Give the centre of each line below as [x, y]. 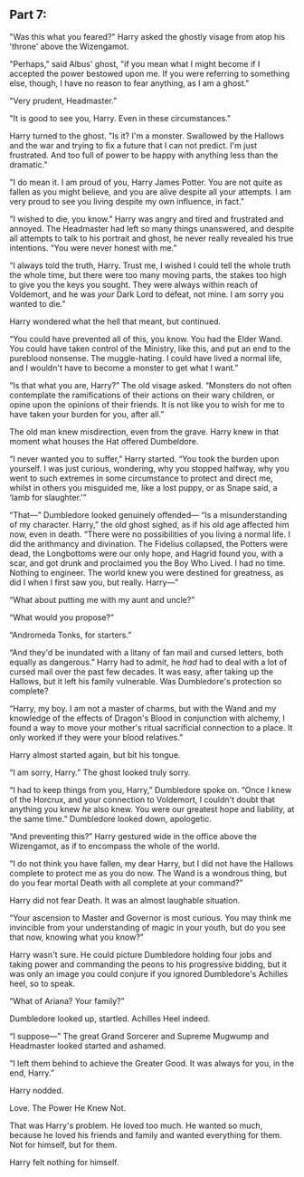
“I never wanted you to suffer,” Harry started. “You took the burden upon [144, 459]
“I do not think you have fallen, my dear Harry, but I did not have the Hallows [152, 863]
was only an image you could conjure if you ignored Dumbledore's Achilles [149, 973]
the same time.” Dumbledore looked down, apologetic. [111, 818]
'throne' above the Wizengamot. [69, 46]
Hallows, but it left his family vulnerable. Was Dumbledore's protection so [146, 681]
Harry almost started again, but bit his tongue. [95, 754]
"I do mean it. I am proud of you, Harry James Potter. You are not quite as [146, 182]
